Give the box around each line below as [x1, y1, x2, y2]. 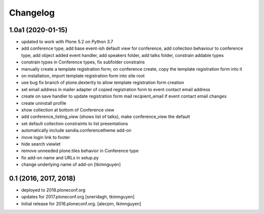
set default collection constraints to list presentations [21, 120, 128, 126]
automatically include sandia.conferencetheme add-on [21, 127, 132, 134]
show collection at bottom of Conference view [21, 107, 114, 113]
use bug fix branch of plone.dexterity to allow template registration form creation [21, 79, 184, 85]
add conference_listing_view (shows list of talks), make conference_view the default [21, 114, 190, 119]
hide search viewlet [21, 141, 61, 147]
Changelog [9, 7, 55, 18]
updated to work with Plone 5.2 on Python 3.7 [21, 39, 113, 45]
